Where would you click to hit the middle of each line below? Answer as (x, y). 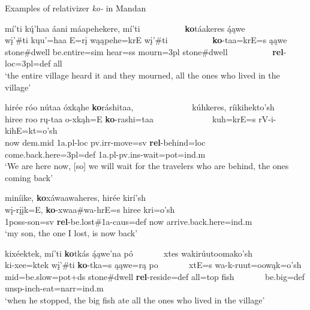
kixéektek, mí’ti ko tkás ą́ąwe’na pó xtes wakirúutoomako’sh (129, 253)
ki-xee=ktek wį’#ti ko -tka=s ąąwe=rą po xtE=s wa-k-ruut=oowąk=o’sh (153, 265)
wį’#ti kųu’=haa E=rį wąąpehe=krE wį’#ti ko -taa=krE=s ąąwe (146, 40)
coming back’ (29, 177)
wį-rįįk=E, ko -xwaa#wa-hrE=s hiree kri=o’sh (90, 209)
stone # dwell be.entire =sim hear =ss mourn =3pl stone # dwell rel (144, 51)
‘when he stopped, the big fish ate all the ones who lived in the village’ (135, 300)
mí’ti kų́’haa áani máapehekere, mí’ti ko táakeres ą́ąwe (125, 28)
